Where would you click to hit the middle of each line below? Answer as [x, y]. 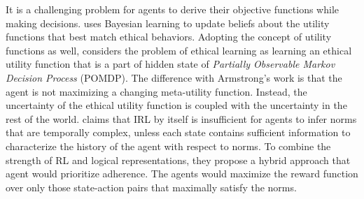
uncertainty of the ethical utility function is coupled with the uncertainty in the [176, 105]
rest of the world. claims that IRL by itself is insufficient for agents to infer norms [181, 118]
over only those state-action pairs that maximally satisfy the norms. [151, 187]
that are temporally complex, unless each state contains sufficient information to [178, 132]
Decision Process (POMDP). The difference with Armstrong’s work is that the [174, 77]
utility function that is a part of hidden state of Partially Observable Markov [170, 64]
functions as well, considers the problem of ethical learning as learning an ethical [179, 50]
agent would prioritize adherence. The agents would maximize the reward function [182, 174]
